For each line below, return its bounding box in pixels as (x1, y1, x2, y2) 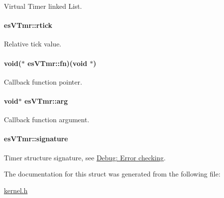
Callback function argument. (4, 114, 90, 125)
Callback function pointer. (4, 76, 82, 87)
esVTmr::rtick (4, 20, 52, 30)
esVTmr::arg (24, 95, 68, 106)
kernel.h (4, 185, 28, 195)
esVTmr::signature (4, 133, 68, 144)
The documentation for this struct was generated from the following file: (4, 169, 221, 179)
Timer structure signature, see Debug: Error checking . (4, 152, 166, 162)
